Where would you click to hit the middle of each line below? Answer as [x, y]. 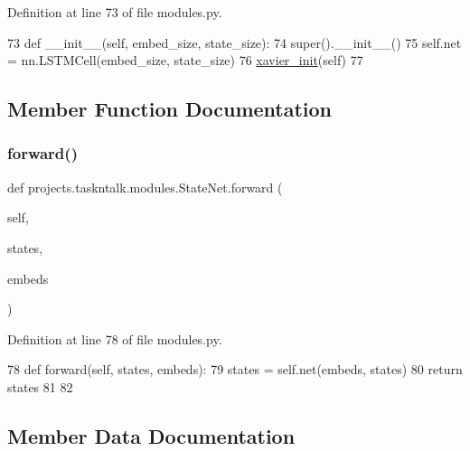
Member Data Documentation [151, 435]
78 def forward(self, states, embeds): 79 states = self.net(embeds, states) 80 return [235, 369]
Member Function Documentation [170, 109]
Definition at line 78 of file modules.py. [115, 338]
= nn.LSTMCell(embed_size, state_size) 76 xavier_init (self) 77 [185, 60]
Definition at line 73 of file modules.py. [115, 12]
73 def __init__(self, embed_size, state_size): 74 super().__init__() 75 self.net [235, 42]
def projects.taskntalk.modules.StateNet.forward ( [145, 187]
